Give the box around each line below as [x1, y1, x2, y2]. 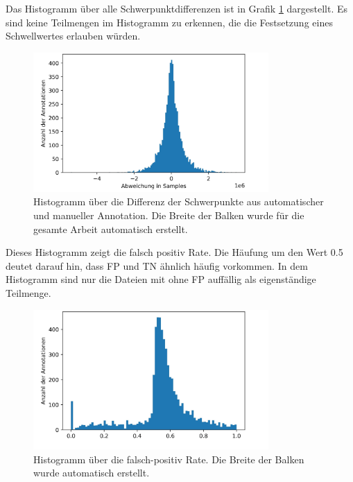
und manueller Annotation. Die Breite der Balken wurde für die [33, 208, 304, 223]
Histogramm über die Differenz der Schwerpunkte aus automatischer [33, 194, 324, 209]
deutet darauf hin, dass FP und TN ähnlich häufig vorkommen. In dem [6, 258, 308, 273]
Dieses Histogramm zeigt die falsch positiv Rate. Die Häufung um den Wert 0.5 [6, 245, 343, 259]
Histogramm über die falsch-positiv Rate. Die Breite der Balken [33, 451, 304, 466]
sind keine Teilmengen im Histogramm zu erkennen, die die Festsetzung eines [6, 15, 333, 29]
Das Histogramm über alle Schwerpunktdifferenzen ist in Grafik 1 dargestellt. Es [6, 1, 348, 15]
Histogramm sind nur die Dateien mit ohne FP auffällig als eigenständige [6, 272, 316, 286]
